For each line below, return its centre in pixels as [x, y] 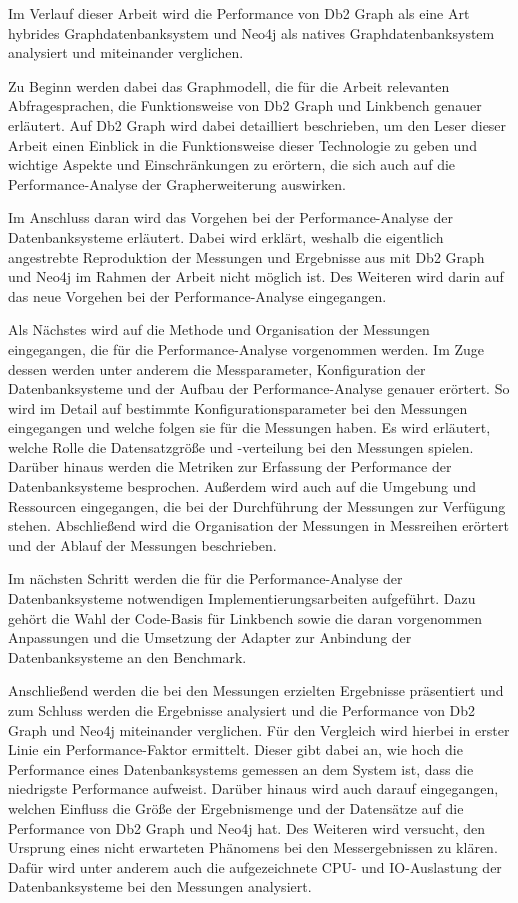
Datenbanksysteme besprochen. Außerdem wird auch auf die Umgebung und [242, 486]
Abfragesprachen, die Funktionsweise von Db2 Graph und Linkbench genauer [245, 105]
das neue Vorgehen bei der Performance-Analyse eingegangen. [197, 295]
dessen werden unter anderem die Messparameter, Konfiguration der [217, 368]
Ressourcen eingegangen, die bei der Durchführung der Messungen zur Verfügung [257, 505]
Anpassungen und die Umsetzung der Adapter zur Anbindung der [210, 637]
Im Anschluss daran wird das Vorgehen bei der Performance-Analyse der [230, 217]
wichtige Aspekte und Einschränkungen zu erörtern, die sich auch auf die [232, 164]
